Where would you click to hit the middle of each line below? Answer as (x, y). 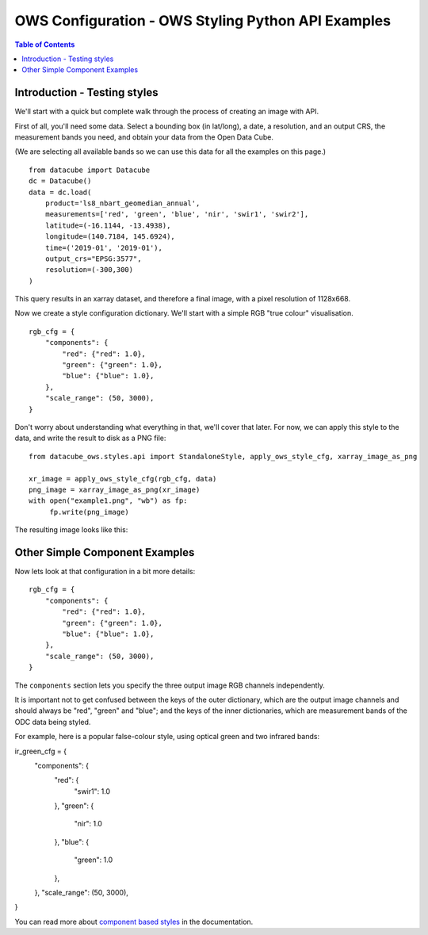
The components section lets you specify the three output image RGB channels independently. (170, 685)
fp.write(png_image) (90, 512)
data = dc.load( (60, 192)
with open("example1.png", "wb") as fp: (108, 501)
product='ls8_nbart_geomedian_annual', (122, 203)
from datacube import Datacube (90, 170)
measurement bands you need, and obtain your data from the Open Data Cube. (144, 137)
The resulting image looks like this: (71, 530)
